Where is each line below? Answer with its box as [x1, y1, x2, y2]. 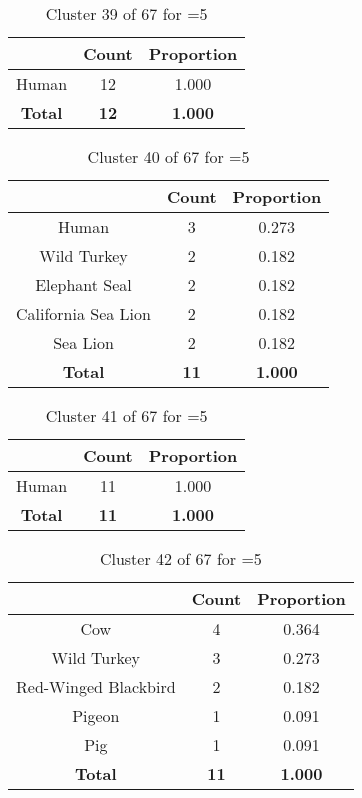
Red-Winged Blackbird [16, 675, 176, 698]
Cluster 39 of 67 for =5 [45, 2, 208, 25]
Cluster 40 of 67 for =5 [87, 145, 250, 168]
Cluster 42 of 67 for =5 [99, 547, 262, 570]
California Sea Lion [16, 302, 151, 325]
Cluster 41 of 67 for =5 [45, 404, 208, 427]
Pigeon [72, 704, 120, 727]
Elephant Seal [35, 273, 132, 296]
